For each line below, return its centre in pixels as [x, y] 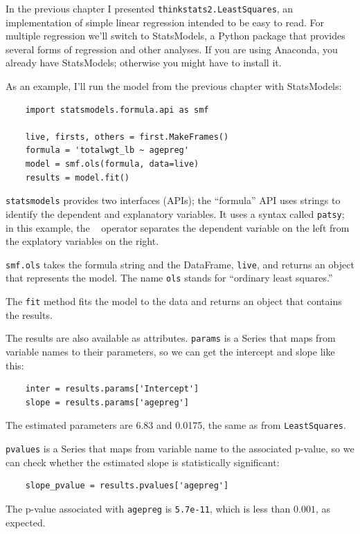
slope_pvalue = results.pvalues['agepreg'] [127, 486]
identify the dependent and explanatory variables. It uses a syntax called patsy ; [175, 213]
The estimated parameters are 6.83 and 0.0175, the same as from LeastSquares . [176, 425]
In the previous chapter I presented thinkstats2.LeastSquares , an [150, 8]
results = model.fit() [77, 177]
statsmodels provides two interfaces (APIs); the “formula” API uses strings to [173, 200]
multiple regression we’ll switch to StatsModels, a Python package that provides [175, 36]
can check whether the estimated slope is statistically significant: [143, 462]
